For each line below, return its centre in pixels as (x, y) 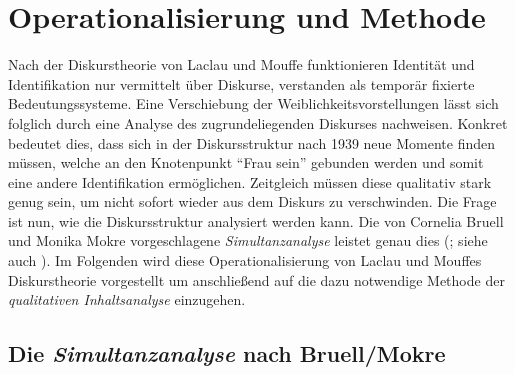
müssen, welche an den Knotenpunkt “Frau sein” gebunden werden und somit (246, 162)
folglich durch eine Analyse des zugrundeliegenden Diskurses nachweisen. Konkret (258, 122)
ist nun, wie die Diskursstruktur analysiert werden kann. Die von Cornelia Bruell (256, 220)
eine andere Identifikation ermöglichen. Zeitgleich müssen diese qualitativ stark (250, 181)
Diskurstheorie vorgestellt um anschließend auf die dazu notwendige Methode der (256, 279)
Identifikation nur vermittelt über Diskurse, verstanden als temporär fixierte (241, 83)
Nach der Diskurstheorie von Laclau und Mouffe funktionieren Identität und (241, 64)
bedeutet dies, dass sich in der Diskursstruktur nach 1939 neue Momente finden (252, 142)
